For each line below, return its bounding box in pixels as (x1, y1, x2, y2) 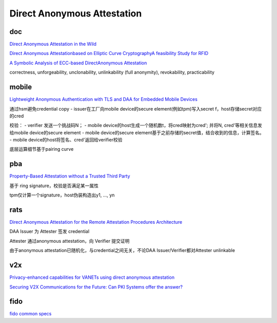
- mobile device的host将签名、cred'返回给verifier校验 (9, 137, 123, 143)
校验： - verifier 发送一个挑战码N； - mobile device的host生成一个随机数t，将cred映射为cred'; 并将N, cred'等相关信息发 (9, 122, 263, 129)
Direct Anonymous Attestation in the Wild (9, 41, 97, 47)
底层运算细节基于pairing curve (9, 146, 74, 152)
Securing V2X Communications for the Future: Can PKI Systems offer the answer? (9, 283, 183, 290)
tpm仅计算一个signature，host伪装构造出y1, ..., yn (9, 192, 115, 198)
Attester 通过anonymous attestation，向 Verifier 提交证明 (9, 238, 130, 244)
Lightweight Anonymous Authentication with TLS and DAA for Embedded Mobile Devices (9, 96, 197, 102)
